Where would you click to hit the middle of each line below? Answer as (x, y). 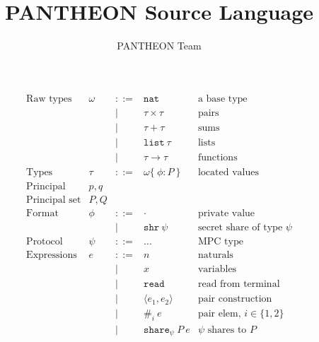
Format (42, 213)
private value (226, 213)
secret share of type (240, 228)
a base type (222, 99)
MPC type (220, 242)
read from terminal (239, 284)
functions (217, 157)
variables (217, 270)
